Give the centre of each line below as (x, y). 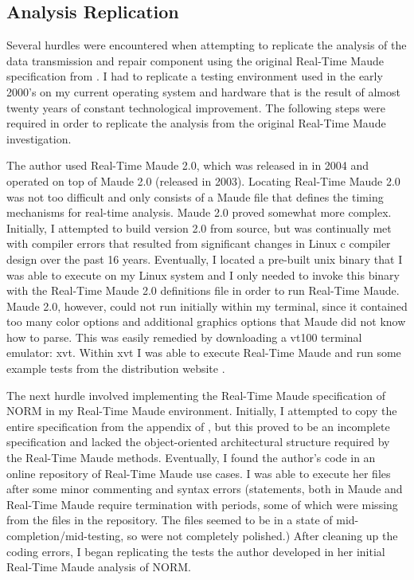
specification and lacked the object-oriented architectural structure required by (198, 442)
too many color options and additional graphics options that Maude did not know (206, 321)
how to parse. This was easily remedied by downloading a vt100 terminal (184, 337)
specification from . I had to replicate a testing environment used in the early (195, 76)
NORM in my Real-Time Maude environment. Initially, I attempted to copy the (202, 411)
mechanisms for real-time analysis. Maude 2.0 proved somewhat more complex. (199, 212)
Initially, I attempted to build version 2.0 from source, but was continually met (199, 227)
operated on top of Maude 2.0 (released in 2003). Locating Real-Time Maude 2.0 (203, 180)
